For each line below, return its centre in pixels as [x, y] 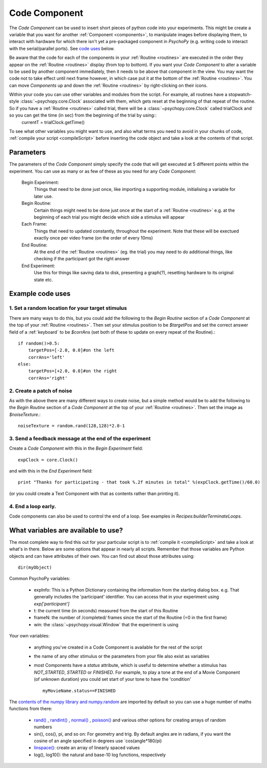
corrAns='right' [48, 378]
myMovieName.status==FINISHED [79, 691]
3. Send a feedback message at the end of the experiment [80, 438]
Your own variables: [29, 636]
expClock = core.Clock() [48, 460]
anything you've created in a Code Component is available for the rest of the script [118, 647]
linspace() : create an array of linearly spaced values [87, 748]
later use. [43, 196]
